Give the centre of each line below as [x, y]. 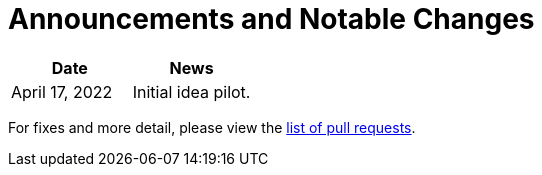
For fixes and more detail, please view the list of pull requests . [212, 127]
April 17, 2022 [62, 91]
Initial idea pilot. [191, 91]
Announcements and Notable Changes [271, 19]
